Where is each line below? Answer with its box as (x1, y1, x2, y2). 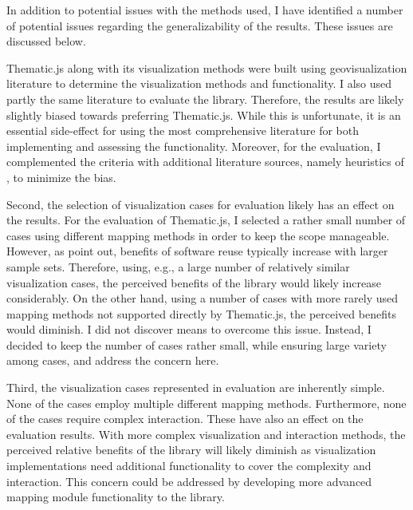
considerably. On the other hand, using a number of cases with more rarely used (6, 290, 399, 306)
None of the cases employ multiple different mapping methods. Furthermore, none (6, 394, 407, 411)
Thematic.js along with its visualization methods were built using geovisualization (6, 59, 407, 76)
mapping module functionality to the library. (6, 488, 225, 505)
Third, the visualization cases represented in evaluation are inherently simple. (6, 379, 385, 396)
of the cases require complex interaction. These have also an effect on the (6, 410, 364, 427)
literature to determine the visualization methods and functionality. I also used (6, 75, 392, 92)
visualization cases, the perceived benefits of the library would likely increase (6, 274, 381, 291)
